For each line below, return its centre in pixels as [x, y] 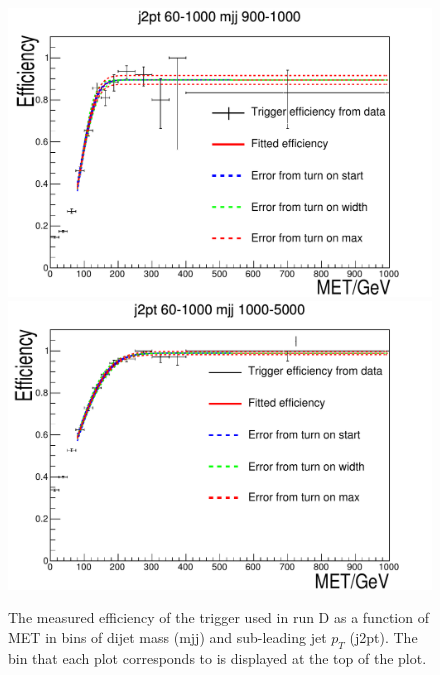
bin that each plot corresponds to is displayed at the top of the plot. [217, 657]
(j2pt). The [383, 636]
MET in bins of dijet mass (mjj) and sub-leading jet [167, 636]
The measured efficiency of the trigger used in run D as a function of [218, 617]
